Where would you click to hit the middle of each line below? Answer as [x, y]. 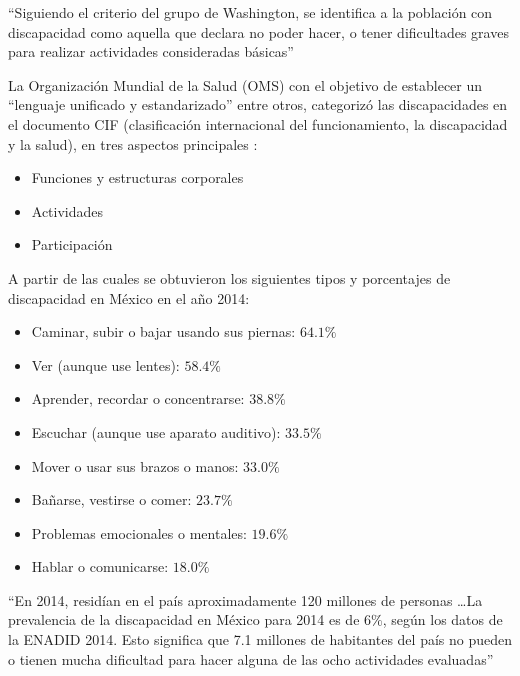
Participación [72, 244]
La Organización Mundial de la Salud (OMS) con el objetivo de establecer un [245, 84]
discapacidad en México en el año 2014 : [129, 297]
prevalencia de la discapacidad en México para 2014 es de [184, 619]
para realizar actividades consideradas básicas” [151, 51]
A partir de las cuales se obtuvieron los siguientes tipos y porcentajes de [229, 277]
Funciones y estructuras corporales [137, 177]
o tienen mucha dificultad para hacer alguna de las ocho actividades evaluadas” [251, 658]
